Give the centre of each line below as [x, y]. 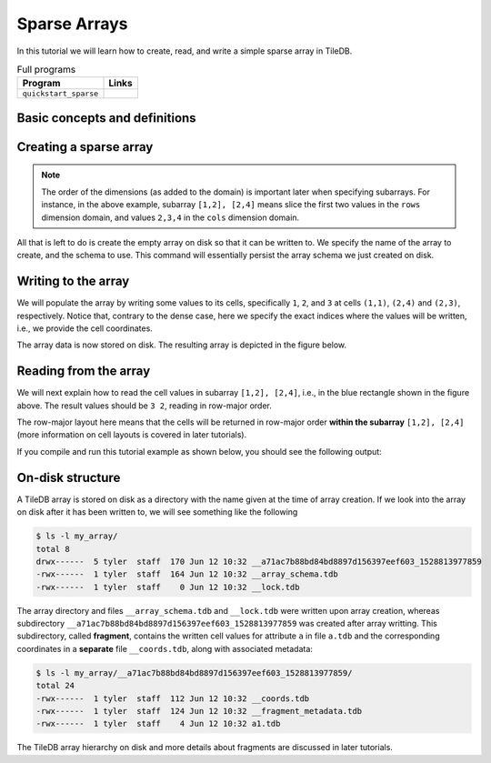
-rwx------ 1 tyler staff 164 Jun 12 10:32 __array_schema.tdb [187, 574]
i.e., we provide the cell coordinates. [85, 328]
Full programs [46, 70]
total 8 [53, 549]
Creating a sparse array [85, 147]
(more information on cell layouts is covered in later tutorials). [132, 435]
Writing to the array [73, 281]
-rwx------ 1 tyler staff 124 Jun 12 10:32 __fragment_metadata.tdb [199, 711]
